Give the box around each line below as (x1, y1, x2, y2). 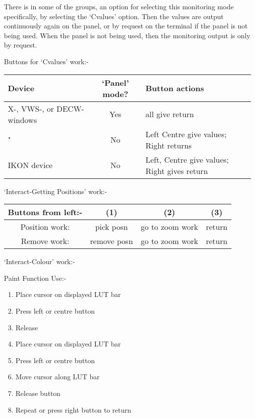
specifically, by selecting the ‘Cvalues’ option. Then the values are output (4, 11, 224, 21)
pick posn (95, 221, 128, 233)
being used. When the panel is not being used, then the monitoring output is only (4, 30, 251, 40)
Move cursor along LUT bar (15, 371, 100, 382)
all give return (145, 108, 194, 120)
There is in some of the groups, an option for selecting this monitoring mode (4, 1, 234, 11)
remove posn (90, 235, 133, 247)
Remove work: (21, 235, 70, 247)
